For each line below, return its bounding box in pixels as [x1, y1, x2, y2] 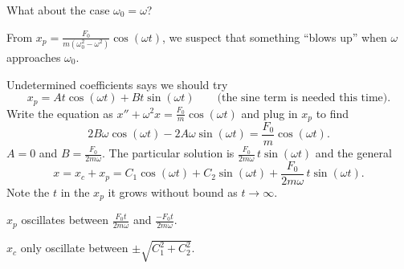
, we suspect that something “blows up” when [162, 28, 387, 45]
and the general [315, 145, 392, 161]
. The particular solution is [101, 145, 235, 161]
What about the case [6, 2, 110, 18]
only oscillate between [20, 239, 129, 256]
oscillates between [21, 211, 109, 228]
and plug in [241, 104, 298, 121]
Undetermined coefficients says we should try [6, 75, 228, 92]
